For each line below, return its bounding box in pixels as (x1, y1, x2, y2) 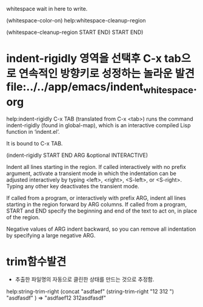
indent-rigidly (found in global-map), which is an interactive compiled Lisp (6, 121, 191, 129)
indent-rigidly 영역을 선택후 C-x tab (6, 51, 182, 65)
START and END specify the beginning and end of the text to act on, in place (6, 207, 198, 214)
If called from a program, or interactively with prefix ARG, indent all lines (6, 194, 186, 202)
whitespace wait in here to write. (6, 5, 88, 12)
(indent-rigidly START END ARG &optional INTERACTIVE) (6, 151, 148, 159)
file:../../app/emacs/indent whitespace (6, 80, 194, 96)
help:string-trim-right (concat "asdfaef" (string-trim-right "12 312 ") (6, 288, 175, 295)
